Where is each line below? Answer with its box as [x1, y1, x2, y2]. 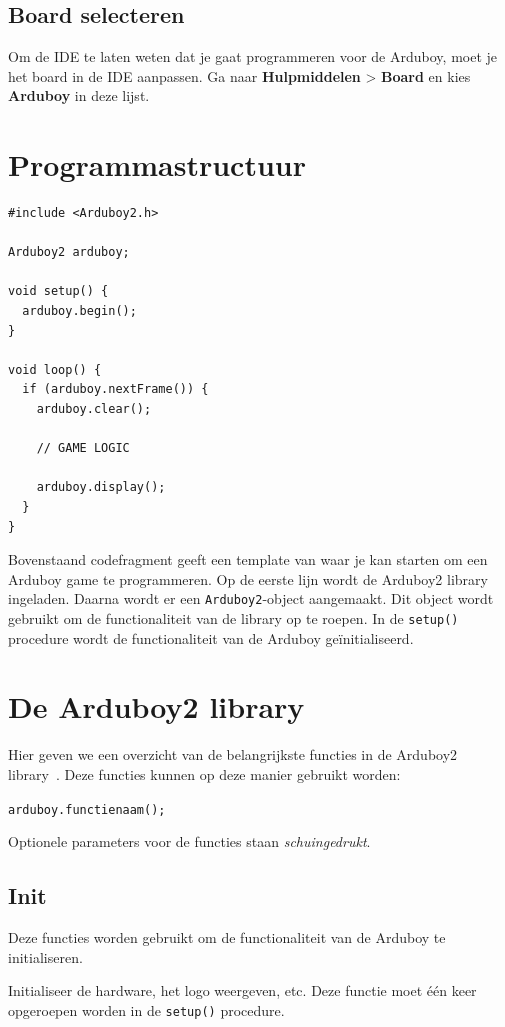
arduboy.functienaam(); [8, 802, 166, 817]
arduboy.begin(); [22, 304, 137, 319]
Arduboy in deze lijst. [8, 85, 150, 106]
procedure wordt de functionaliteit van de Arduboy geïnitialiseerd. [8, 627, 414, 648]
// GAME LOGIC [36, 441, 130, 456]
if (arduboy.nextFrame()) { [22, 382, 209, 397]
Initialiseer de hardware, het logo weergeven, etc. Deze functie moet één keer [8, 980, 477, 1001]
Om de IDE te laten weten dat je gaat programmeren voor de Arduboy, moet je [8, 46, 498, 67]
